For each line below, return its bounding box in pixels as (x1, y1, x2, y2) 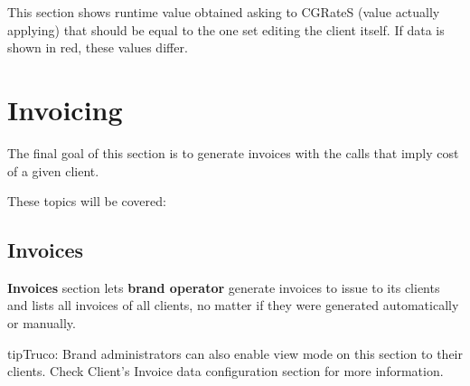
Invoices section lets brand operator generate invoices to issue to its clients (7, 278, 440, 297)
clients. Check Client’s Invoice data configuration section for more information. (7, 362, 444, 381)
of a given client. (7, 161, 99, 180)
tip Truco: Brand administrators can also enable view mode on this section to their (7, 344, 464, 362)
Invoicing (7, 90, 123, 127)
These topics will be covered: (7, 192, 166, 211)
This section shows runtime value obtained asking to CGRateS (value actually (7, 3, 440, 21)
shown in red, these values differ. (7, 38, 188, 57)
